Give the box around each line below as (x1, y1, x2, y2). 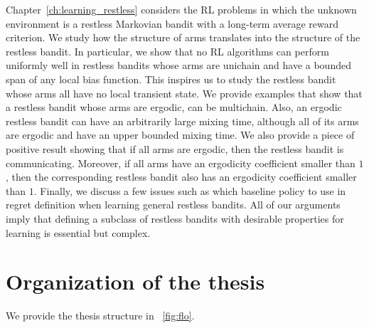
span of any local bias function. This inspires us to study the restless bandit (6, 71, 336, 86)
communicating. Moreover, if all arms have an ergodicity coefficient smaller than (6, 155, 355, 170)
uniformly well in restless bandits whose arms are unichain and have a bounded (6, 58, 351, 73)
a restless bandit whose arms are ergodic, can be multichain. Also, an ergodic (6, 100, 342, 115)
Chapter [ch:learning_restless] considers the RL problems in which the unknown (6, 2, 357, 16)
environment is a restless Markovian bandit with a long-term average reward (6, 16, 339, 31)
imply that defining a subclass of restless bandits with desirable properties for (6, 211, 344, 226)
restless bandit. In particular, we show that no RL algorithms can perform (6, 43, 329, 58)
